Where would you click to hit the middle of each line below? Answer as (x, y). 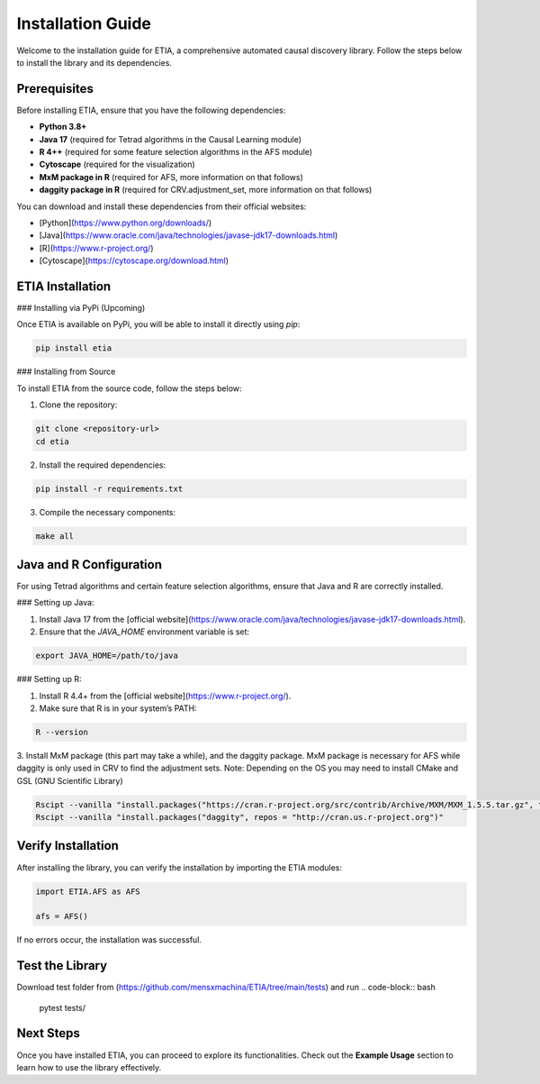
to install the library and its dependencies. (94, 62)
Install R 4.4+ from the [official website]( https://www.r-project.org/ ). (165, 696)
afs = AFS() (62, 916)
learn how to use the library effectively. (89, 1067)
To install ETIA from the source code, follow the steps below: (129, 388)
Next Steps (48, 1033)
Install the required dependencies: (103, 465)
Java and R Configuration (89, 565)
